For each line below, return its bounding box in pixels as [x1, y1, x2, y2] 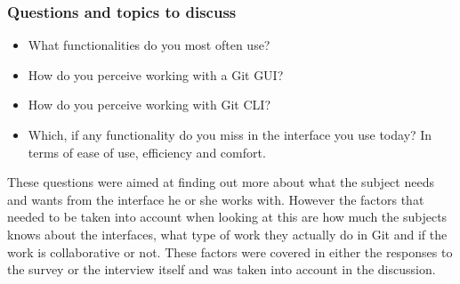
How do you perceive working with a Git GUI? [28, 65, 284, 84]
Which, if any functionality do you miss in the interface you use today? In [28, 126, 432, 143]
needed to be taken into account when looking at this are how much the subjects [7, 207, 448, 226]
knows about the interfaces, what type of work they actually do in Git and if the [7, 224, 448, 243]
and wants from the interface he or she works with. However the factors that [7, 190, 424, 208]
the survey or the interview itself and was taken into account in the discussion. [7, 260, 436, 279]
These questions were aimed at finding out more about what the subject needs [7, 173, 434, 191]
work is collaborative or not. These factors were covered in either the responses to [7, 242, 453, 261]
